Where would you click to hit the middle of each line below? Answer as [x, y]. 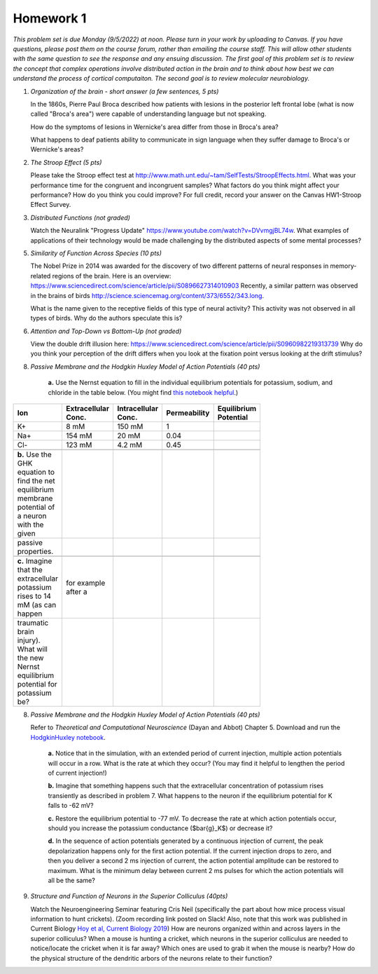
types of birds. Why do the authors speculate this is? [106, 318]
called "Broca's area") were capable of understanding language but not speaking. [148, 114]
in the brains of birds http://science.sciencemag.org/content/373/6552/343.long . [147, 295]
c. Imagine [35, 561]
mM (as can [37, 605]
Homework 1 [50, 18]
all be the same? [72, 880]
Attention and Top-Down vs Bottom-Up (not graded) [106, 331]
